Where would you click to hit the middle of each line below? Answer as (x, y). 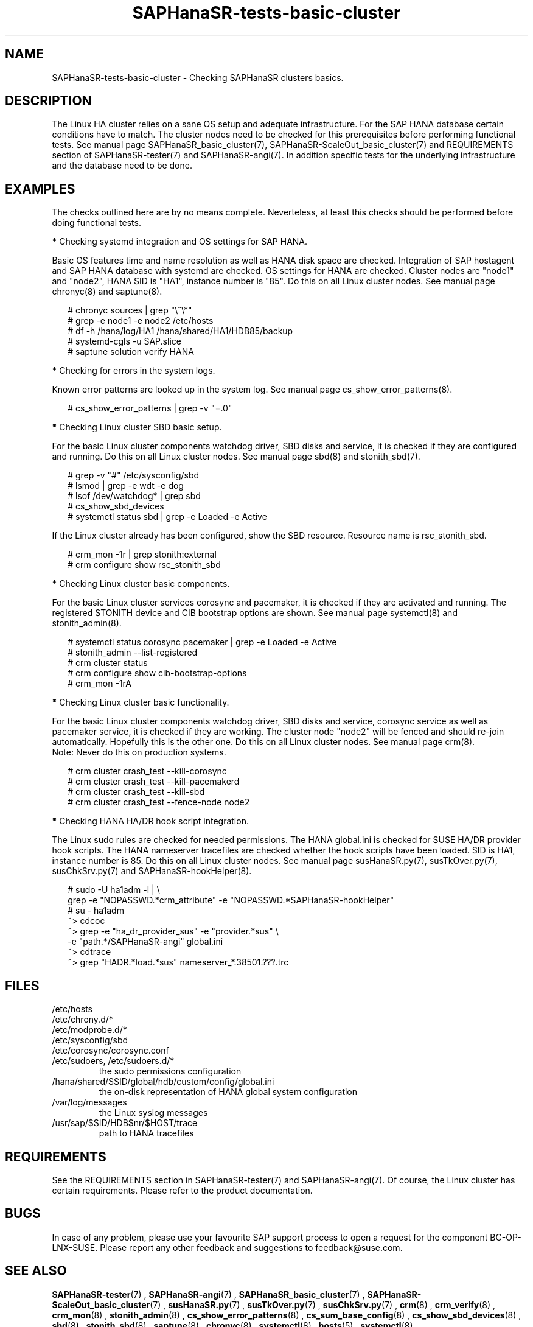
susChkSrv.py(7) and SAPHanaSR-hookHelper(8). (152, 871)
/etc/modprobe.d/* (89, 1030)
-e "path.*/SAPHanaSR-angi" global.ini (145, 942)
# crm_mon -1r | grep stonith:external (142, 555)
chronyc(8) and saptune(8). (107, 292)
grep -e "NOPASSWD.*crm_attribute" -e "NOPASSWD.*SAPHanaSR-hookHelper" (231, 900)
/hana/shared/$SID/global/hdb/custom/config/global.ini (163, 1082)
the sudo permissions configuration (170, 1071)
